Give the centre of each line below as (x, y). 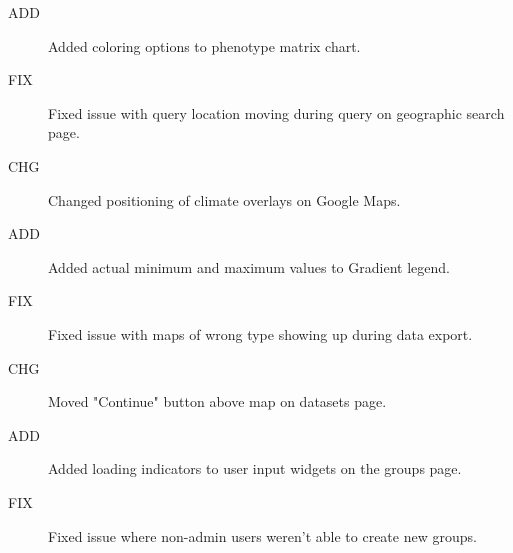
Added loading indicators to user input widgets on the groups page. (255, 468)
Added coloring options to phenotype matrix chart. (204, 45)
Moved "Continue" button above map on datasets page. (217, 401)
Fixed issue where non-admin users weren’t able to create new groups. (262, 535)
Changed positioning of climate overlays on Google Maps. (224, 199)
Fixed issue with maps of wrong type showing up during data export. (260, 333)
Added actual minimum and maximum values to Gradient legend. (249, 266)
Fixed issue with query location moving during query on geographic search (276, 112)
